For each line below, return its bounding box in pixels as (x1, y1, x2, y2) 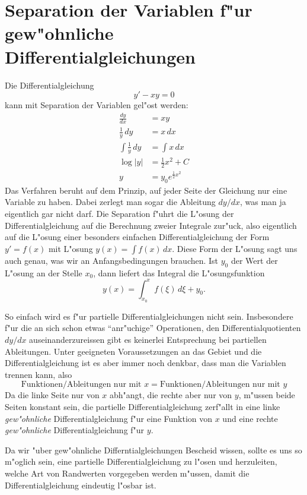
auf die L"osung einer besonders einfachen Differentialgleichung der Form (5, 231, 270, 243)
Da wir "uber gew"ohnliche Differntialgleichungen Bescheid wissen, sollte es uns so (5, 443, 302, 456)
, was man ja (239, 196, 286, 208)
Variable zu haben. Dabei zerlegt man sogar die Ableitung (5, 196, 216, 208)
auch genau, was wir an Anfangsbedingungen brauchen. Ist (5, 254, 219, 266)
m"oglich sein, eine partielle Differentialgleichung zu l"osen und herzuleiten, (5, 455, 277, 468)
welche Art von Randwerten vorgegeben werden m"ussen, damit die (5, 466, 250, 479)
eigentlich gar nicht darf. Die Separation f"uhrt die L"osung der (5, 207, 234, 219)
